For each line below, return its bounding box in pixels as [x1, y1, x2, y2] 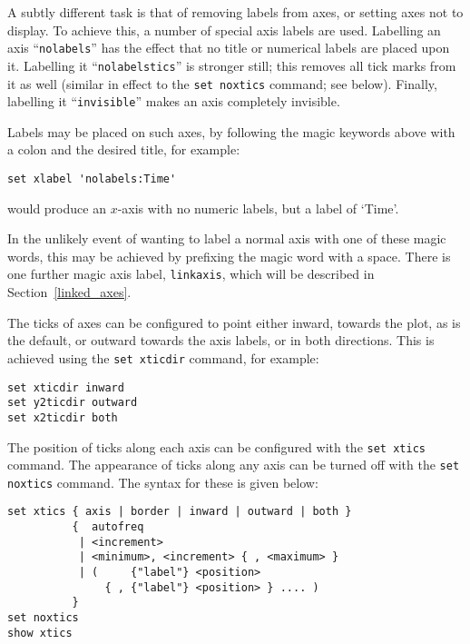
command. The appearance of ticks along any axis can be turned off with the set [7, 455, 460, 474]
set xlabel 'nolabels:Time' [7, 173, 177, 185]
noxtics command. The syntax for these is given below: [7, 472, 318, 491]
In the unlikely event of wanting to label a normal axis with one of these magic [7, 229, 446, 248]
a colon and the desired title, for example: [7, 140, 240, 159]
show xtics [7, 626, 73, 639]
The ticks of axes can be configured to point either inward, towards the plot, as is [7, 312, 461, 332]
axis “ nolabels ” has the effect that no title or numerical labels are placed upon [7, 38, 450, 57]
